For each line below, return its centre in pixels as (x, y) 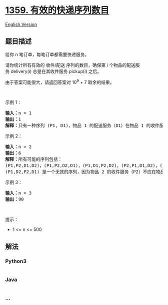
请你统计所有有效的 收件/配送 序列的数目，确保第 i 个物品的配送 (70, 65)
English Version (21, 24)
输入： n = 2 (18, 147)
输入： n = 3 (18, 193)
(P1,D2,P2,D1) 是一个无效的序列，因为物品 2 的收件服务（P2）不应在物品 (85, 172)
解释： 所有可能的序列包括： (34, 159)
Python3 (16, 261)
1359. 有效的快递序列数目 (57, 10)
